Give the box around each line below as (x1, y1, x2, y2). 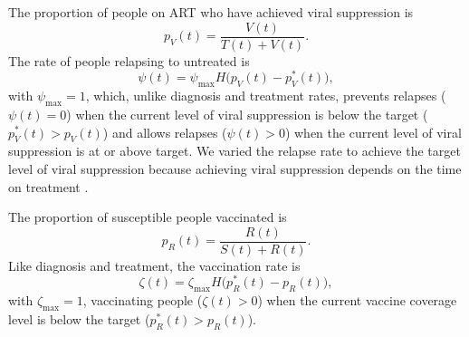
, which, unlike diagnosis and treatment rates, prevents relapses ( (85, 86, 446, 105)
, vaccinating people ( (82, 291, 203, 310)
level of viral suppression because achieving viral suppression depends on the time (8, 159, 462, 178)
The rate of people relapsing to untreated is (8, 51, 250, 70)
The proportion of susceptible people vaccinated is (8, 207, 287, 226)
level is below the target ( (8, 310, 150, 329)
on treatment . (8, 177, 89, 196)
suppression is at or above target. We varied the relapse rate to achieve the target (8, 141, 461, 160)
